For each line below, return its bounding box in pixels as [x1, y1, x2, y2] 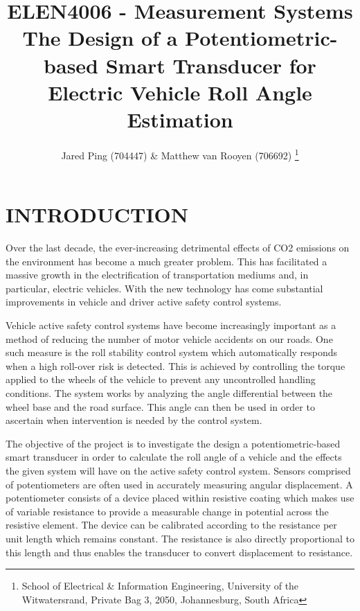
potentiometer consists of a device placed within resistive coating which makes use [6, 490, 354, 505]
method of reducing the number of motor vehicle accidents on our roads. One [6, 331, 333, 346]
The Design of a [22, 24, 178, 52]
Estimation [127, 105, 233, 133]
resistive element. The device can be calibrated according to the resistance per [6, 517, 337, 532]
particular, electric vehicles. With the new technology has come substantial [6, 281, 323, 295]
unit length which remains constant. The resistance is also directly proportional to [6, 531, 354, 545]
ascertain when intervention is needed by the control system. [6, 413, 262, 427]
